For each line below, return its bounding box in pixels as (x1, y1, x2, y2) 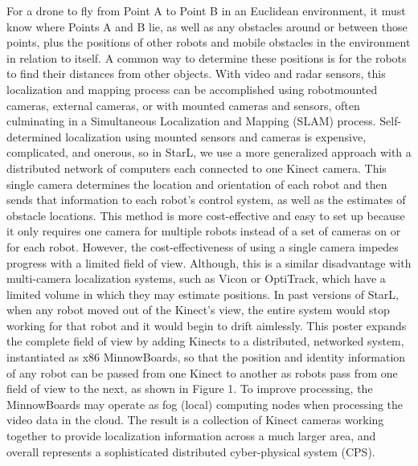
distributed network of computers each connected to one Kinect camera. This (6, 159, 387, 176)
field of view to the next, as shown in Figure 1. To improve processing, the (6, 380, 373, 397)
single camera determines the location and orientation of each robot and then (6, 175, 387, 192)
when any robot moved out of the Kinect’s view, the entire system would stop (6, 301, 390, 318)
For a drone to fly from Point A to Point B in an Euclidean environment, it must (6, 2, 406, 18)
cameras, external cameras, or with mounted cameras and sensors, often (6, 96, 360, 113)
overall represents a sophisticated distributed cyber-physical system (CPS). (6, 443, 375, 460)
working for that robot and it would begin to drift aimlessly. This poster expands (6, 317, 407, 333)
